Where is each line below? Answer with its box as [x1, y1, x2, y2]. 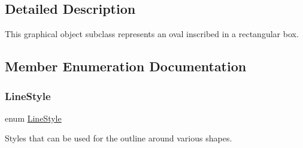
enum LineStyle [5, 111, 62, 124]
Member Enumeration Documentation [5, 57, 247, 75]
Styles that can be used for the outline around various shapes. [5, 132, 232, 144]
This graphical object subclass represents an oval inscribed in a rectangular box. [5, 28, 299, 40]
